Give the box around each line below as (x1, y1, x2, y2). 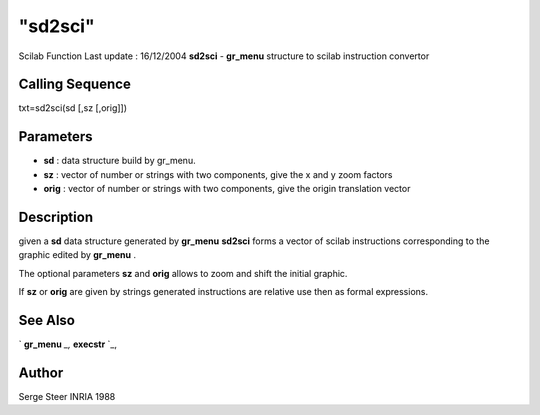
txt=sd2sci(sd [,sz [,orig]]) (18, 102, 128, 114)
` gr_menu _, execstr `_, (18, 338, 118, 350)
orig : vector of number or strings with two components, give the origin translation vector (43, 183, 411, 195)
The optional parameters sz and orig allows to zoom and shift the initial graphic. (18, 267, 348, 279)
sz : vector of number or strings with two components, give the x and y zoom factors (43, 168, 393, 180)
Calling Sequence (18, 76, 132, 93)
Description (18, 208, 94, 225)
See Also (18, 312, 75, 329)
